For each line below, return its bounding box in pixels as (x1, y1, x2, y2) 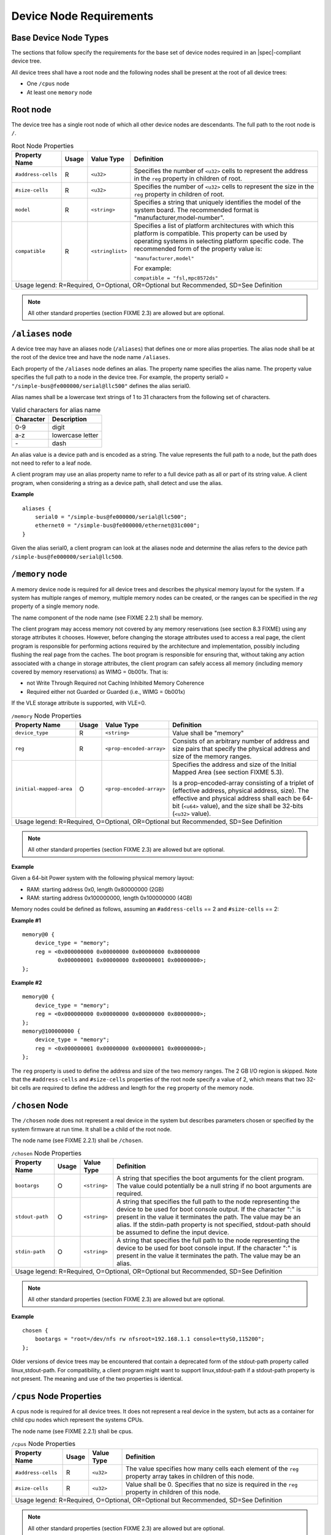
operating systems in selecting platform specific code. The (134, 236, 304, 245)
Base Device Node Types (11, 33, 109, 43)
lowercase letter (52, 430, 99, 439)
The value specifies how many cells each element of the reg (126, 1464, 299, 1473)
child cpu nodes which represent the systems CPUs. (11, 1416, 144, 1424)
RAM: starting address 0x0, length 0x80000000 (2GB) (26, 885, 164, 893)
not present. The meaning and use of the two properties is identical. (11, 1375, 183, 1382)
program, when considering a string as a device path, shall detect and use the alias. (11, 479, 223, 486)
